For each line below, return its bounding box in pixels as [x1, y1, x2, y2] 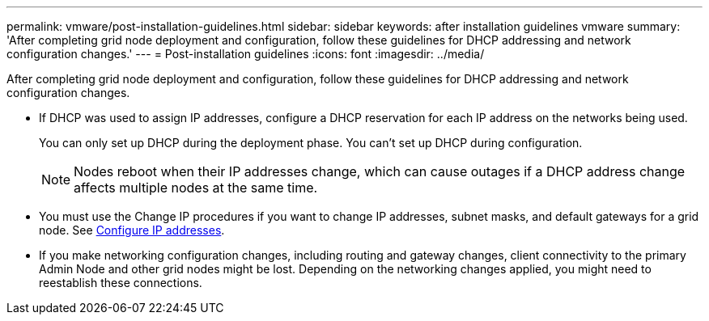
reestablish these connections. [39, 276, 202, 289]
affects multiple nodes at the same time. [74, 180, 318, 196]
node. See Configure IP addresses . [39, 223, 225, 237]
